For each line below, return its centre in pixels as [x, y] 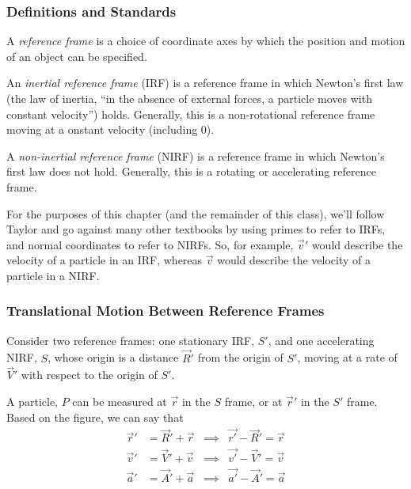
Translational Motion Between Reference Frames [166, 311]
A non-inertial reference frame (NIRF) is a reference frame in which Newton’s [196, 155]
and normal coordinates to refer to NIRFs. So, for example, [150, 244]
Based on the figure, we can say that [95, 417]
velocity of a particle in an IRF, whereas [105, 260]
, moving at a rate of [347, 357]
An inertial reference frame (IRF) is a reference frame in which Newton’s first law [205, 83]
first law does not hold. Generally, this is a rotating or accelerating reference [191, 171]
